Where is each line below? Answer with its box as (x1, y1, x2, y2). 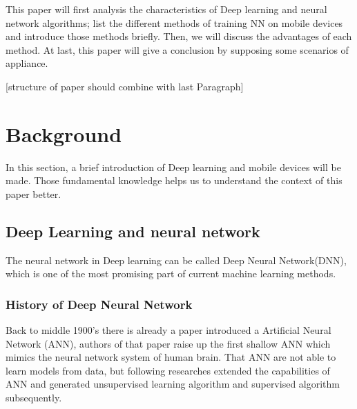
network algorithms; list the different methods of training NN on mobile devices (6, 15, 343, 30)
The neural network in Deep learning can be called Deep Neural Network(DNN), (6, 252, 347, 267)
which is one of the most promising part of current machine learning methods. (6, 266, 336, 281)
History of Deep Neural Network (6, 295, 193, 312)
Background (6, 119, 122, 148)
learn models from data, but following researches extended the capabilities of (6, 363, 330, 377)
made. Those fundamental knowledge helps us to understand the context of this (6, 173, 342, 188)
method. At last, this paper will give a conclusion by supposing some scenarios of (6, 42, 349, 57)
